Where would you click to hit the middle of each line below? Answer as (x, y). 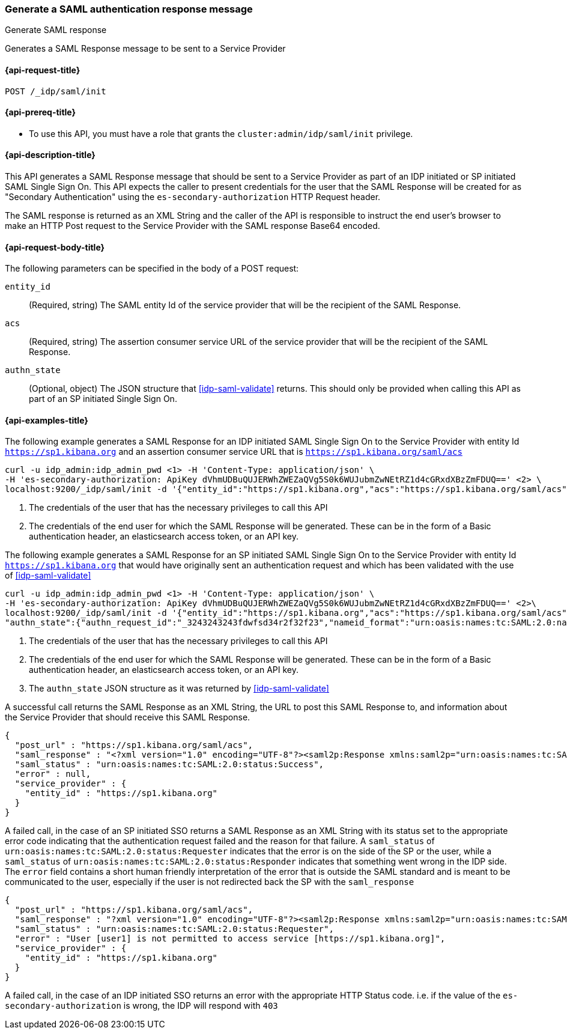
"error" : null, (53, 774)
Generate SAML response (56, 30)
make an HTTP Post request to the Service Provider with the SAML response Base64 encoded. (193, 226)
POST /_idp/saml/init (56, 91)
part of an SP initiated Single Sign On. (103, 399)
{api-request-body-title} (55, 247)
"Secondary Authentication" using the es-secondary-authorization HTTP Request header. (193, 197)
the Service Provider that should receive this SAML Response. (128, 717)
